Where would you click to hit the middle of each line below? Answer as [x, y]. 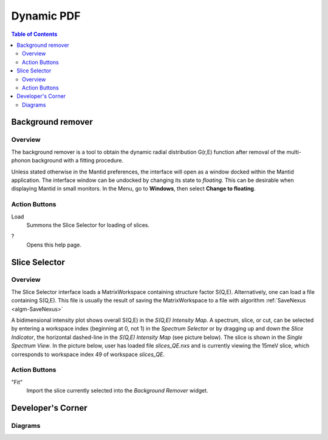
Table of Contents [34, 34]
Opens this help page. [54, 245]
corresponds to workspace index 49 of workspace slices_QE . [88, 354]
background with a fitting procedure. [78, 161]
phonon [21, 161]
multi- [294, 152]
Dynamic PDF [46, 16]
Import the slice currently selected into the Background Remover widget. [118, 391]
